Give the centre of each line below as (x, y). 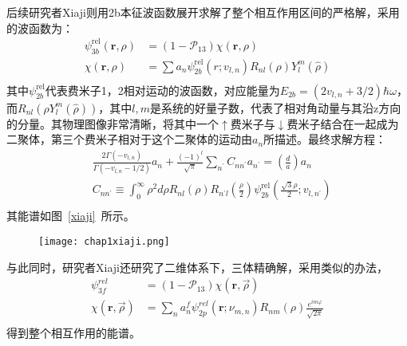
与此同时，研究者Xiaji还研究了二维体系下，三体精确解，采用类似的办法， (197, 267)
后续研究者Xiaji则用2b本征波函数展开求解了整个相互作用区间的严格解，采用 (203, 12)
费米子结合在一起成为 (343, 123)
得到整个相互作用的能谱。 (73, 333)
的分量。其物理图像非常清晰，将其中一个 (113, 123)
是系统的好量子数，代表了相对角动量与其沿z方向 (275, 107)
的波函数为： (40, 28)
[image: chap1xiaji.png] (104, 242)
